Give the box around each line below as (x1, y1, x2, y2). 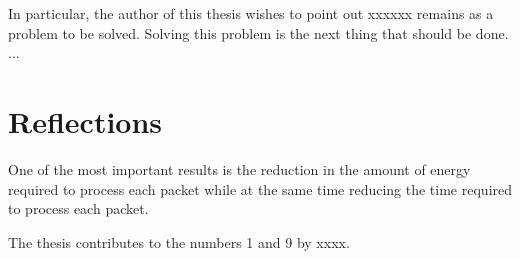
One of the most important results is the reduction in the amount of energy (8, 158, 471, 179)
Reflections (8, 100, 163, 141)
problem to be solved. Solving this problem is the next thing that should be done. (8, 22, 509, 43)
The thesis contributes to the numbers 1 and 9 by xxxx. (8, 231, 350, 252)
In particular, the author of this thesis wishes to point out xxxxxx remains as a (8, 3, 494, 23)
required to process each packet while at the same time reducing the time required (8, 178, 513, 199)
